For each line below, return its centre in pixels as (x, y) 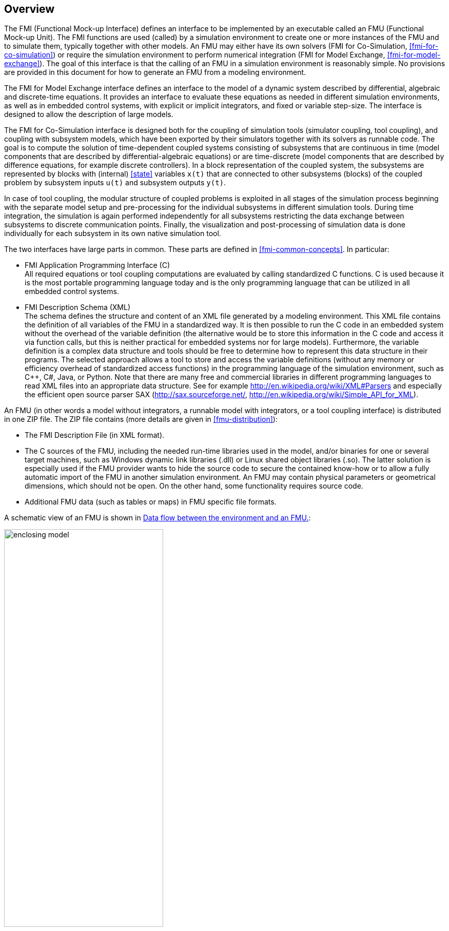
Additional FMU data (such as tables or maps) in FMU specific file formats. (151, 502)
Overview (30, 9)
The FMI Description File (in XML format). (95, 435)
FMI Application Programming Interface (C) (97, 265)
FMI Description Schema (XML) (78, 307)
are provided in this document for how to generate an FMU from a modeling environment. (155, 72)
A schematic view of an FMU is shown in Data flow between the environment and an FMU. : (158, 518)
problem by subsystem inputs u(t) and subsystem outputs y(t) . (115, 183)
